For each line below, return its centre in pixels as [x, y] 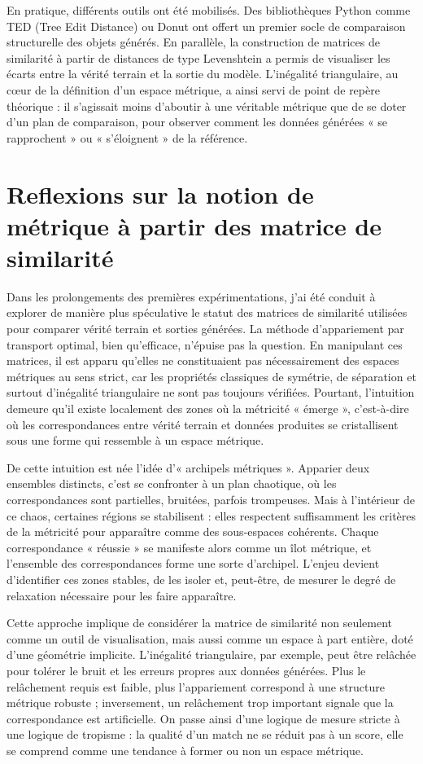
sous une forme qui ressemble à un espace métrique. [135, 440]
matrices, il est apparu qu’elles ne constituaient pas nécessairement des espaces [203, 360]
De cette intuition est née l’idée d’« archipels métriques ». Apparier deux [188, 467]
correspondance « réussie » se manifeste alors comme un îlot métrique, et [189, 547]
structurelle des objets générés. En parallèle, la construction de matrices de [193, 42]
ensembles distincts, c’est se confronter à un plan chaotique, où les [172, 483]
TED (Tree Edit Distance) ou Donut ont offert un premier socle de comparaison [206, 26]
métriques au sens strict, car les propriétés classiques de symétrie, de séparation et [211, 376]
